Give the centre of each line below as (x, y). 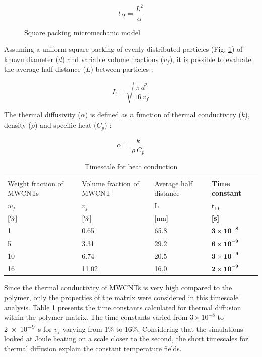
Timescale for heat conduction (131, 167)
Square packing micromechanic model (82, 32)
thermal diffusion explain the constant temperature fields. (93, 348)
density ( (18, 125)
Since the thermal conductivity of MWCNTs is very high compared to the (118, 287)
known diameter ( (31, 59)
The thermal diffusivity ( (42, 115)
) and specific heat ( (66, 125)
